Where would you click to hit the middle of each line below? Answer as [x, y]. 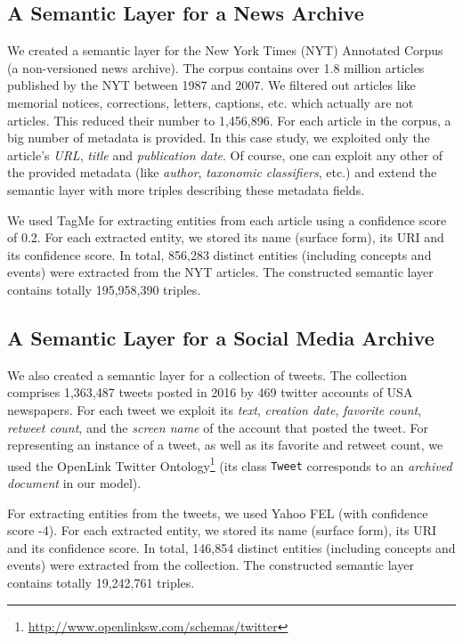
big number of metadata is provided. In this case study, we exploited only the [219, 138]
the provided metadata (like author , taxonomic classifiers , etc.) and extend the [222, 172]
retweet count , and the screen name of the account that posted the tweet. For [218, 427]
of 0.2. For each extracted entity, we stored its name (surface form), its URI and [226, 237]
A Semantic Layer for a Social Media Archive [221, 337]
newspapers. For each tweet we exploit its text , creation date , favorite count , [215, 409]
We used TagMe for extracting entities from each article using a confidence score [227, 219]
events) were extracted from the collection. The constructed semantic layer [211, 565]
